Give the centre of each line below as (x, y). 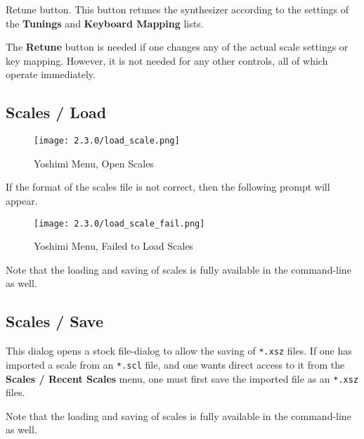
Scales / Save (54, 321)
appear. (22, 201)
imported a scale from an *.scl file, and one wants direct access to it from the (175, 364)
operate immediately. (51, 74)
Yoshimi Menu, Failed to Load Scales (113, 246)
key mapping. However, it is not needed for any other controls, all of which (167, 60)
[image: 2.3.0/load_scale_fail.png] (119, 223)
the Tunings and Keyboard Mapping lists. (105, 23)
